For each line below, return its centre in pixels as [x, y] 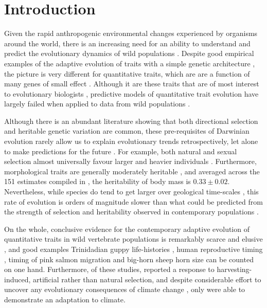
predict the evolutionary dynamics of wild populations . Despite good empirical [129, 53]
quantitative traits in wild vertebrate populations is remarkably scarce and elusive [133, 239]
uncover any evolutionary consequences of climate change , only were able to [125, 289]
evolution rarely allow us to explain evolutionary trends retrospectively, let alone [131, 141]
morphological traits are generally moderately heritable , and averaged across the [132, 171]
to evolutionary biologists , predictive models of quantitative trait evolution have [131, 93]
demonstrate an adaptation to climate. [65, 299]
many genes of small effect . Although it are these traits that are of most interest [132, 84]
